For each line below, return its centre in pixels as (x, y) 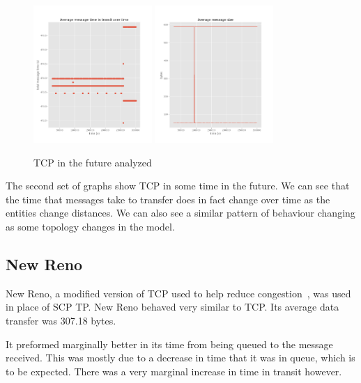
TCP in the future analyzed (93, 162)
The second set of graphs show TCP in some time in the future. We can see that (178, 186)
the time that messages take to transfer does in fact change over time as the (168, 199)
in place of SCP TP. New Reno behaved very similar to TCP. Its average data (172, 307)
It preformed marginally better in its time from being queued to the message (169, 344)
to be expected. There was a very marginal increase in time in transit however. (174, 371)
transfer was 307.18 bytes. (61, 321)
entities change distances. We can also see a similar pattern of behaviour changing (180, 213)
